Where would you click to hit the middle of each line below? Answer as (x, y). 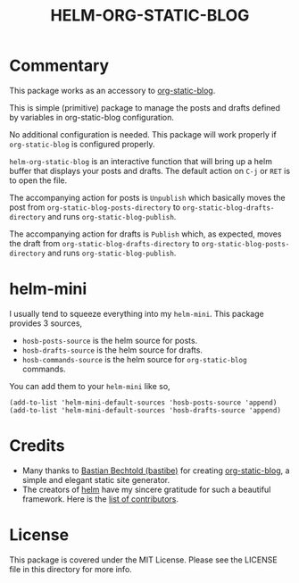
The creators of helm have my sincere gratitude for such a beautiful (146, 489)
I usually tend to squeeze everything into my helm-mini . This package (137, 313)
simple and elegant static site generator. (96, 479)
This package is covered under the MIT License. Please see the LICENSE (144, 560)
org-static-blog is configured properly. (82, 144)
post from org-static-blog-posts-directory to (95, 207)
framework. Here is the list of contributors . (100, 499)
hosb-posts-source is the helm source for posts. (110, 340)
